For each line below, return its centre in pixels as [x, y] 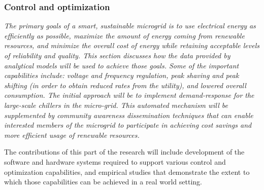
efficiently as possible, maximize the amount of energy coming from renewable [124, 35]
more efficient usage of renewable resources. [72, 135]
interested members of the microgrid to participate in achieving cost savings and [128, 125]
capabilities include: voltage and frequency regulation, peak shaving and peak [122, 75]
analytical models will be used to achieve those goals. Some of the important [122, 65]
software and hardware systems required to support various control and [115, 161]
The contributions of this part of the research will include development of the [124, 152]
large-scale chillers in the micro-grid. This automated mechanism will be [116, 105]
